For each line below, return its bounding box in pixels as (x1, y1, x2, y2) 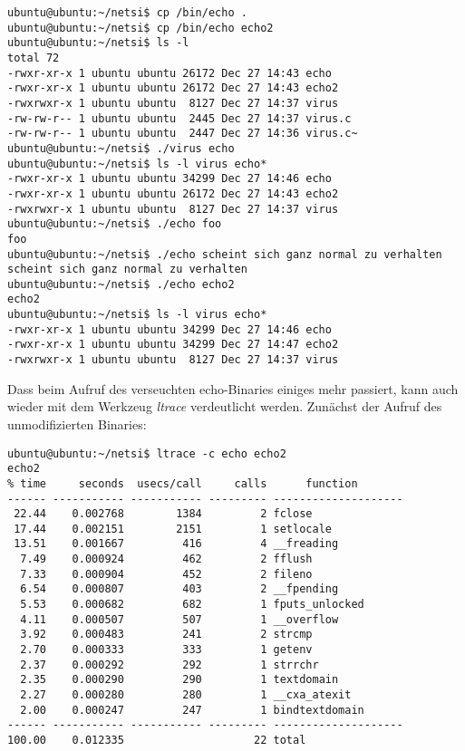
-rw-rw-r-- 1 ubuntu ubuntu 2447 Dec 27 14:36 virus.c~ (7, 127, 358, 140)
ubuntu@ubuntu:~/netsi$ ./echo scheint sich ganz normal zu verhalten (7, 247, 442, 261)
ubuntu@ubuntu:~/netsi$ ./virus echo (7, 141, 235, 155)
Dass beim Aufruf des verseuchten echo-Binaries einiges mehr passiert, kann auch (7, 379, 459, 398)
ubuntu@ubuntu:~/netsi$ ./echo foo (7, 217, 222, 231)
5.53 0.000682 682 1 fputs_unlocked (20, 598, 364, 611)
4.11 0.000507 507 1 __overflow (20, 612, 339, 626)
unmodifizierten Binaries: (7, 414, 147, 433)
